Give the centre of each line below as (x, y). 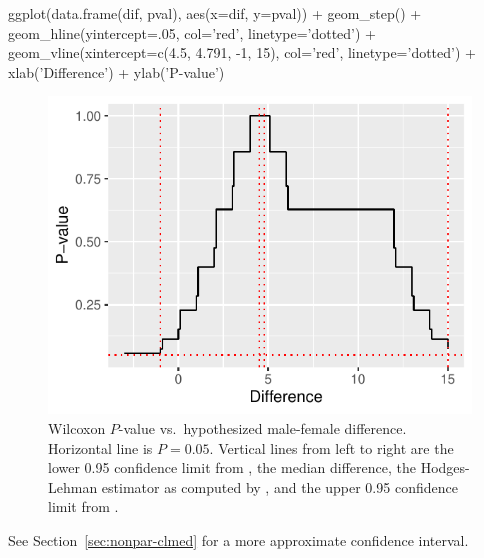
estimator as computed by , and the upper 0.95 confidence (279, 486)
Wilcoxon (77, 427)
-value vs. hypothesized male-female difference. (262, 427)
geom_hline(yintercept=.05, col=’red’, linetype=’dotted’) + (192, 32)
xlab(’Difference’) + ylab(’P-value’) (116, 71)
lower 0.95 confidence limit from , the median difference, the (232, 467)
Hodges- (445, 467)
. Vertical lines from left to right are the (331, 447)
